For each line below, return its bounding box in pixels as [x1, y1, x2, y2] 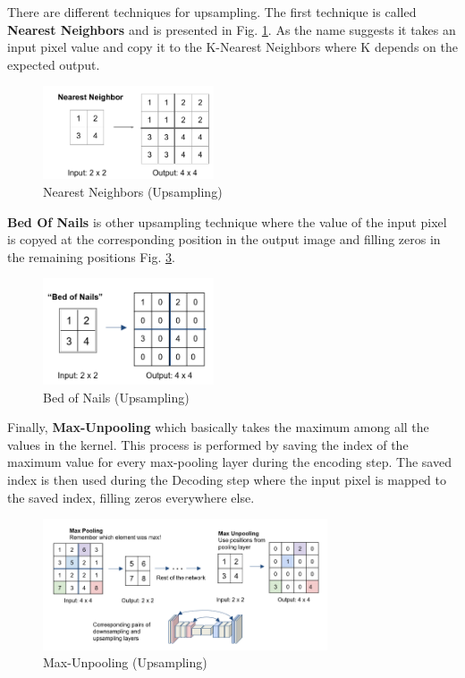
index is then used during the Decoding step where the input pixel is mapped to [7, 470, 446, 488]
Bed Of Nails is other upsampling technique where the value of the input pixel [7, 212, 447, 231]
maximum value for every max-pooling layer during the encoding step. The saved [7, 453, 452, 471]
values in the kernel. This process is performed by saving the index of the [7, 435, 409, 453]
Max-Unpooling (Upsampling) [43, 653, 207, 672]
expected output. [7, 55, 100, 73]
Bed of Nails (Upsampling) [43, 387, 190, 406]
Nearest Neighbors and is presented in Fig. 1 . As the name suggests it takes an [7, 20, 456, 38]
